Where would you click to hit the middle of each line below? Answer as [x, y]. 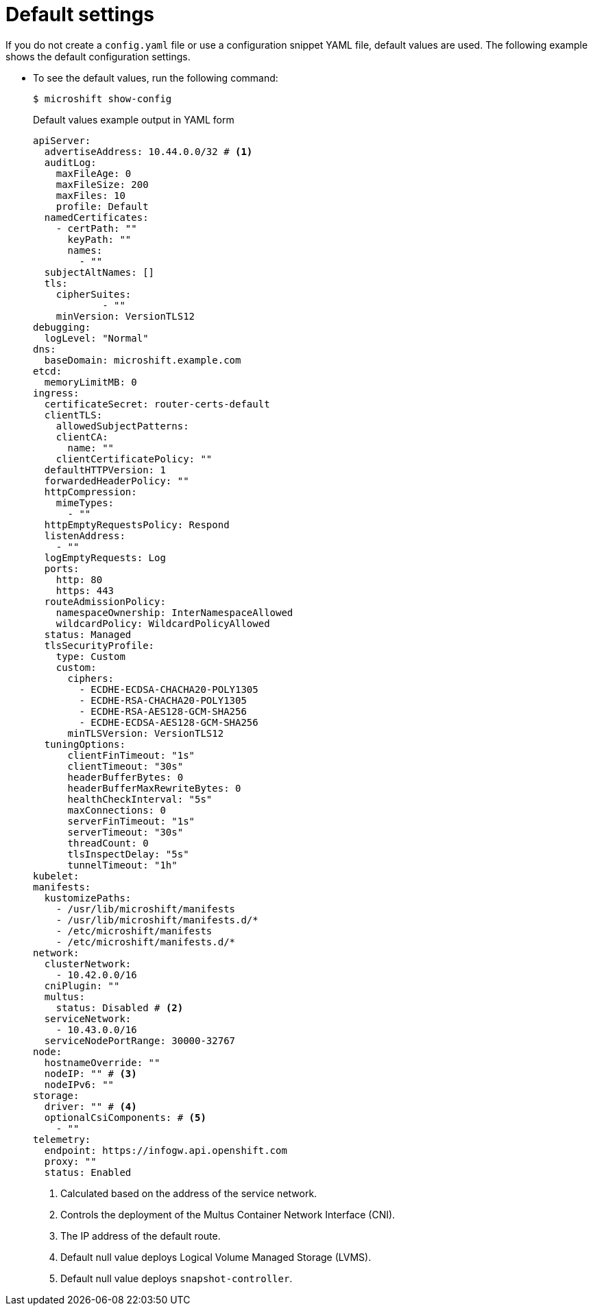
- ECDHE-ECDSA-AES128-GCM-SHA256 [169, 722]
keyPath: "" [99, 239]
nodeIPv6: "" [79, 1084]
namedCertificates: [96, 217]
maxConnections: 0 [117, 810]
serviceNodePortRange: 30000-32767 [140, 1040]
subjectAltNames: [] [99, 272]
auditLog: [70, 162]
